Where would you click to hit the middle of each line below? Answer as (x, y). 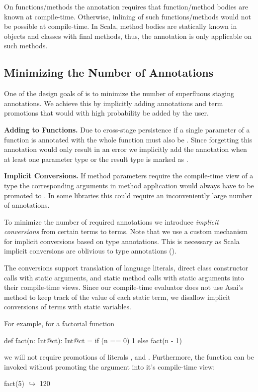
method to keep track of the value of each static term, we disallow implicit (117, 297)
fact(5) (14, 383)
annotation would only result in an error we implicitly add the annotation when (126, 149)
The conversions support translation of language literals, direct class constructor (126, 268)
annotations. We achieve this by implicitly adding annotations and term (114, 103)
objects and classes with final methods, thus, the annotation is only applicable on (128, 36)
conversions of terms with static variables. (68, 307)
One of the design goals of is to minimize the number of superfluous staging (119, 93)
